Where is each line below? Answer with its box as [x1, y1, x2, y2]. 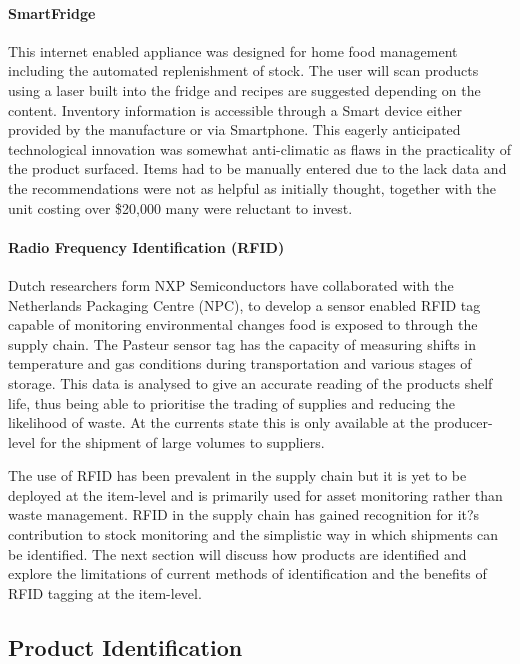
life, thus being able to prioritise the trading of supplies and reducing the [8, 392, 455, 413]
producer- [433, 412, 493, 433]
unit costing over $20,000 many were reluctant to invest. [8, 197, 353, 218]
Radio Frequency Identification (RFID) [8, 236, 285, 257]
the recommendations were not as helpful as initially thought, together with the [8, 177, 497, 198]
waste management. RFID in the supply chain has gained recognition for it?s [8, 504, 480, 525]
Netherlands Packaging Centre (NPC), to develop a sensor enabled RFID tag [8, 294, 481, 315]
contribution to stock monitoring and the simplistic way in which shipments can [8, 524, 499, 545]
